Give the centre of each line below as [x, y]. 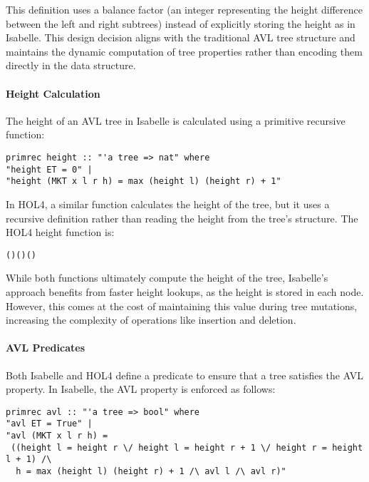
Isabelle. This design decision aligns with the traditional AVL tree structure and [181, 37]
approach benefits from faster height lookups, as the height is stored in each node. [185, 291]
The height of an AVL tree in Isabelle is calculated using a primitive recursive [176, 120]
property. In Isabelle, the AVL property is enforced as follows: [141, 389]
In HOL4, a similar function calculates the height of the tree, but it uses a [168, 204]
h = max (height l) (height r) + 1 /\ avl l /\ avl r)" [151, 471]
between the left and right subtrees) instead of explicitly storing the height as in [181, 23]
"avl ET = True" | [49, 424]
